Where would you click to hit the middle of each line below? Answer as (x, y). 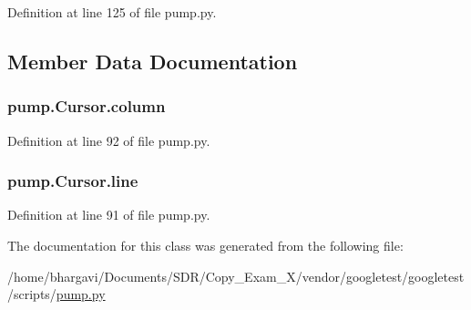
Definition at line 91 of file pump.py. (109, 215)
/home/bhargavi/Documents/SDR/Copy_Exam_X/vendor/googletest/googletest (236, 276)
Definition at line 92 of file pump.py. (109, 140)
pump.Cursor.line (73, 181)
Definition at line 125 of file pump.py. (112, 12)
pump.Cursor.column (87, 106)
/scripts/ (32, 294)
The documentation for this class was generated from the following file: (205, 245)
